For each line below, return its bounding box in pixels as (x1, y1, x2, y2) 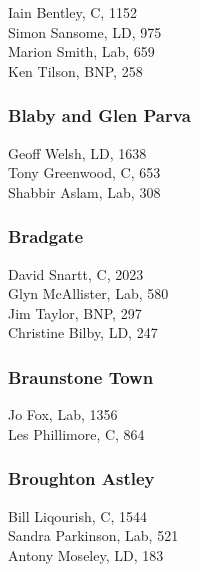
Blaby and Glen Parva (8, 103, 191, 128)
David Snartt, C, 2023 (8, 263, 144, 284)
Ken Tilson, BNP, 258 (8, 60, 143, 81)
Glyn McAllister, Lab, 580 (8, 283, 169, 304)
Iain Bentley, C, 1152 (8, 2, 137, 22)
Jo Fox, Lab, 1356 (8, 404, 118, 425)
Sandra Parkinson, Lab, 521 (8, 525, 179, 546)
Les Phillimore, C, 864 (8, 423, 145, 444)
